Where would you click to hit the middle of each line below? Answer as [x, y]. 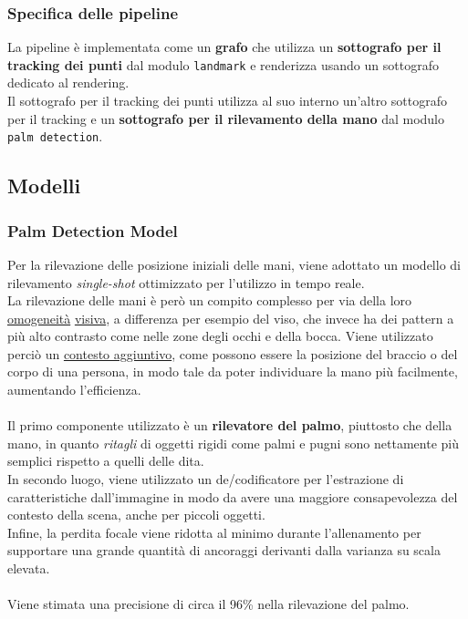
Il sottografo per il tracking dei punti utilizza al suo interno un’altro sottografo [227, 101]
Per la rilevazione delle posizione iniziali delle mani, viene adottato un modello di [234, 264]
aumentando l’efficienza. [74, 390]
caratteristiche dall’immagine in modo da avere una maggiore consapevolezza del [233, 496]
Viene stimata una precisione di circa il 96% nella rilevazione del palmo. [208, 604]
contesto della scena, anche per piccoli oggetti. [136, 515]
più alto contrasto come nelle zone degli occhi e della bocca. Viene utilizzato [220, 336]
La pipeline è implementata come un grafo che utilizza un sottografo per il [224, 47]
